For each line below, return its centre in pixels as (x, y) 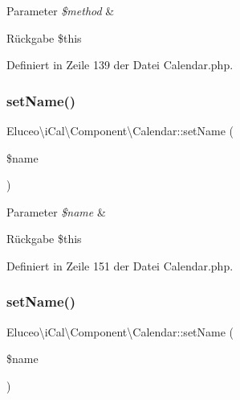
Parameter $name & (56, 211)
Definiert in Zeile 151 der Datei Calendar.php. (120, 265)
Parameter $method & (61, 10)
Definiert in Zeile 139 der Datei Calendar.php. (120, 65)
